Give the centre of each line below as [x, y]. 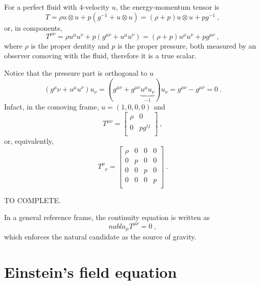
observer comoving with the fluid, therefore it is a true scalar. [100, 56]
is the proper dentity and [70, 45]
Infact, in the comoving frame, [52, 107]
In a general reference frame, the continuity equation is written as [107, 217]
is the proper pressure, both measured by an [187, 45]
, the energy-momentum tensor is [168, 7]
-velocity [96, 7]
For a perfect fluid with [41, 7]
